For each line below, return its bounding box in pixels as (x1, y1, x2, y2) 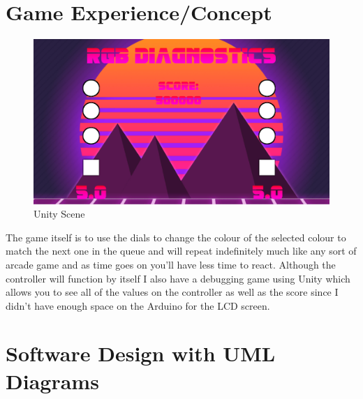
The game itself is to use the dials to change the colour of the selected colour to (6, 229, 346, 244)
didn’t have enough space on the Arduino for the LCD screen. (6, 298, 270, 313)
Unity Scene (34, 206, 85, 221)
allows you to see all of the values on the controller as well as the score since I (6, 285, 339, 299)
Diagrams (6, 366, 99, 395)
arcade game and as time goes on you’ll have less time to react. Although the (6, 257, 336, 271)
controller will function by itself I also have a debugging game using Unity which (6, 271, 350, 285)
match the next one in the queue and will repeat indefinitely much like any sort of (6, 243, 357, 258)
